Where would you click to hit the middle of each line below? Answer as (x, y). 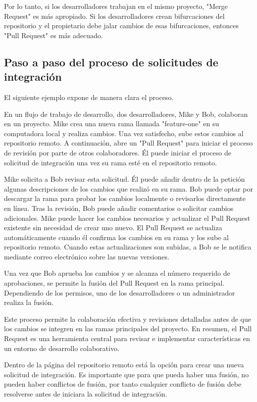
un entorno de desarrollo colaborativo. (62, 348)
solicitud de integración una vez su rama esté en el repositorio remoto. (110, 162)
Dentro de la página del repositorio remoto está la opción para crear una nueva (124, 365)
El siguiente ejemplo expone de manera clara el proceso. (89, 97)
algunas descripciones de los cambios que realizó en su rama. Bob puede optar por (128, 188)
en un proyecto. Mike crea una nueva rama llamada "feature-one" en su (112, 124)
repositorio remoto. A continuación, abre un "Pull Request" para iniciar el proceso (128, 143)
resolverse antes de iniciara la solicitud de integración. (86, 394)
